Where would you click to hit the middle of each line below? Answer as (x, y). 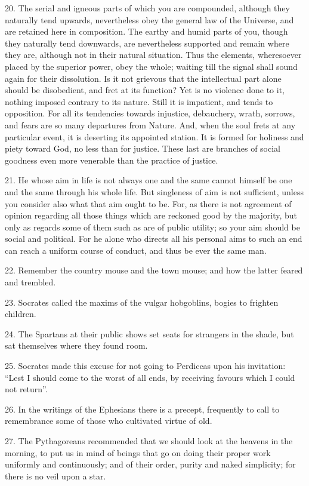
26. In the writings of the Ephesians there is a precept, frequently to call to (142, 409)
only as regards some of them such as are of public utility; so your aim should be (152, 227)
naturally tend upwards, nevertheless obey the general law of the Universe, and (149, 19)
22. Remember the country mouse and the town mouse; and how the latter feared (154, 270)
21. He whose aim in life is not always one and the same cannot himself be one (149, 180)
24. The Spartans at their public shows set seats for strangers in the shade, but (149, 333)
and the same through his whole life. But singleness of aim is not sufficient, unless (154, 191)
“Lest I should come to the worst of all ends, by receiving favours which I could (150, 377)
